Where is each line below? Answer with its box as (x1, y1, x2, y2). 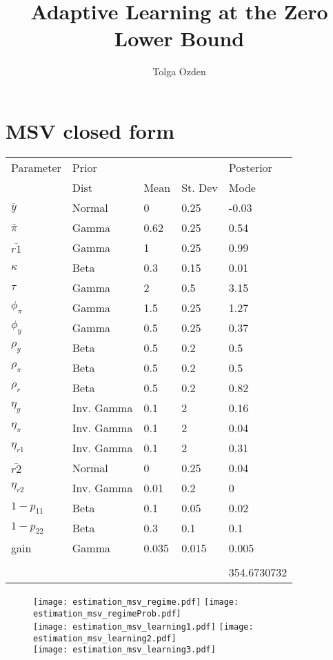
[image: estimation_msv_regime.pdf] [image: (33, 596, 239, 607)
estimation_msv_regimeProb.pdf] (33, 608, 181, 619)
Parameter (11, 159, 61, 175)
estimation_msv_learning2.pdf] (33, 633, 176, 643)
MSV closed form (6, 116, 174, 144)
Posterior (228, 159, 272, 175)
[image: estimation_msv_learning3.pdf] (33, 645, 216, 655)
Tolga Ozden (152, 64, 206, 79)
